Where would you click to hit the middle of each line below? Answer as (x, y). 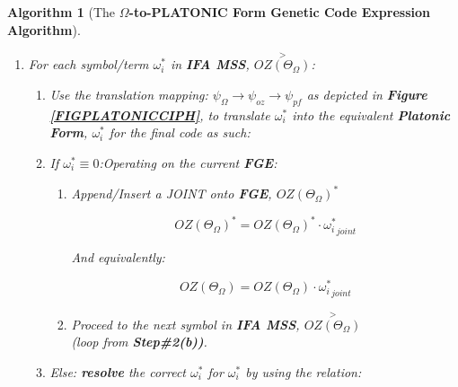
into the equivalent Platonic (371, 114)
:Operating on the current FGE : (188, 162)
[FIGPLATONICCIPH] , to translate (160, 114)
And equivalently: (118, 257)
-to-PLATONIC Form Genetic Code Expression (280, 12)
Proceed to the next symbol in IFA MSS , (185, 324)
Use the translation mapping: (129, 94)
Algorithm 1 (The (62, 12)
